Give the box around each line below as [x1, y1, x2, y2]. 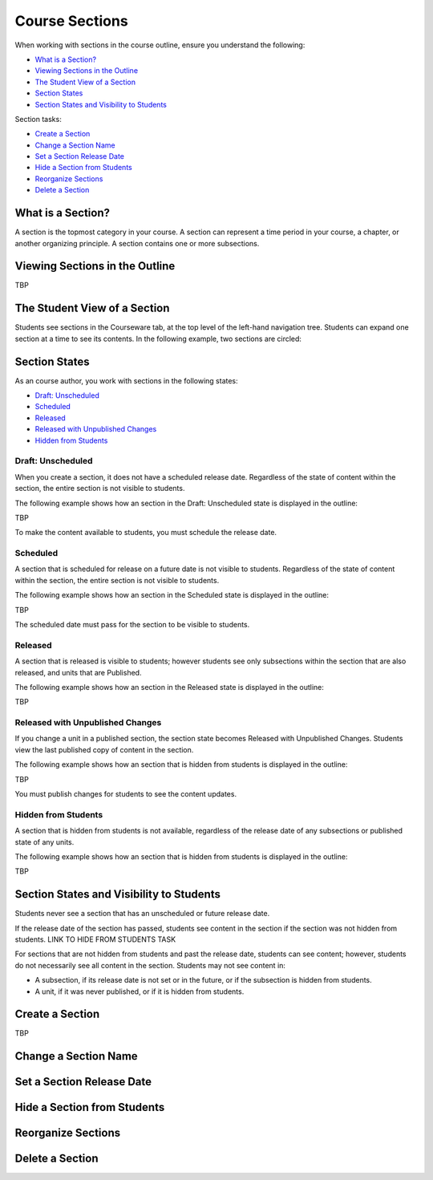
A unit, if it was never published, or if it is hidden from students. [34, 987, 245, 996]
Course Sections [14, 12, 128, 30]
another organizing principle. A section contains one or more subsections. [14, 238, 260, 248]
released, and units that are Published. [14, 667, 142, 677]
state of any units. [14, 837, 75, 846]
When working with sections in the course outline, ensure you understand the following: [14, 40, 306, 50]
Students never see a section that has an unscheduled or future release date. [14, 909, 270, 918]
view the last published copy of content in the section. [14, 744, 194, 754]
